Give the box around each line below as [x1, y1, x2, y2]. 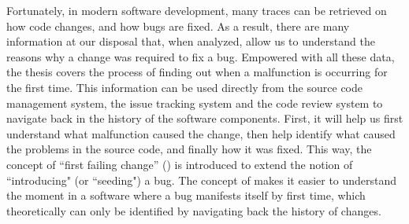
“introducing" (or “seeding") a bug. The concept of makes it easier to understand [6, 171, 397, 188]
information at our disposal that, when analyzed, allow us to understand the [6, 33, 375, 50]
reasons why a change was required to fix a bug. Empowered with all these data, [6, 48, 395, 64]
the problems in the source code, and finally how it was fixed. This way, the [6, 141, 372, 157]
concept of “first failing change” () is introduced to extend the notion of [6, 156, 353, 172]
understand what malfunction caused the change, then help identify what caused [6, 125, 396, 141]
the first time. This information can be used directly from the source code [6, 79, 363, 95]
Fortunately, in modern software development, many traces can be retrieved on [6, 2, 387, 18]
